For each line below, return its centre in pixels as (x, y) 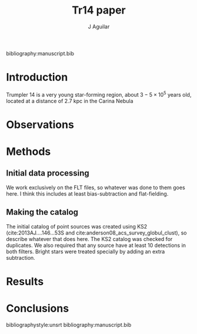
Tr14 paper (99, 10)
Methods (29, 151)
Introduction (37, 77)
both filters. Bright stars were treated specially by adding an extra (86, 252)
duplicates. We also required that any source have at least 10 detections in (96, 245)
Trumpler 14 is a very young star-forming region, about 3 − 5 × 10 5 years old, (99, 94)
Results (25, 281)
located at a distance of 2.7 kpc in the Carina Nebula (70, 101)
